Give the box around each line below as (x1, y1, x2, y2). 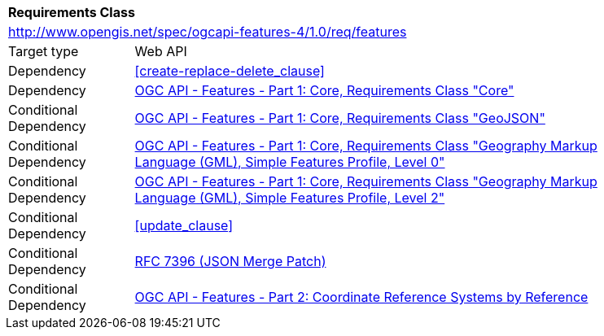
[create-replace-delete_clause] (134, 63, 325, 79)
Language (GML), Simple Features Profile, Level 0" (134, 154, 445, 170)
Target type (8, 43, 79, 59)
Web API (134, 43, 187, 59)
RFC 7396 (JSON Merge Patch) (134, 253, 326, 269)
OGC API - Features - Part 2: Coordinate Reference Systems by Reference (134, 289, 589, 305)
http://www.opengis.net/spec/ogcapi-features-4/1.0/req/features (8, 24, 407, 40)
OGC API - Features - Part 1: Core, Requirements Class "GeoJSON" (134, 110, 545, 126)
